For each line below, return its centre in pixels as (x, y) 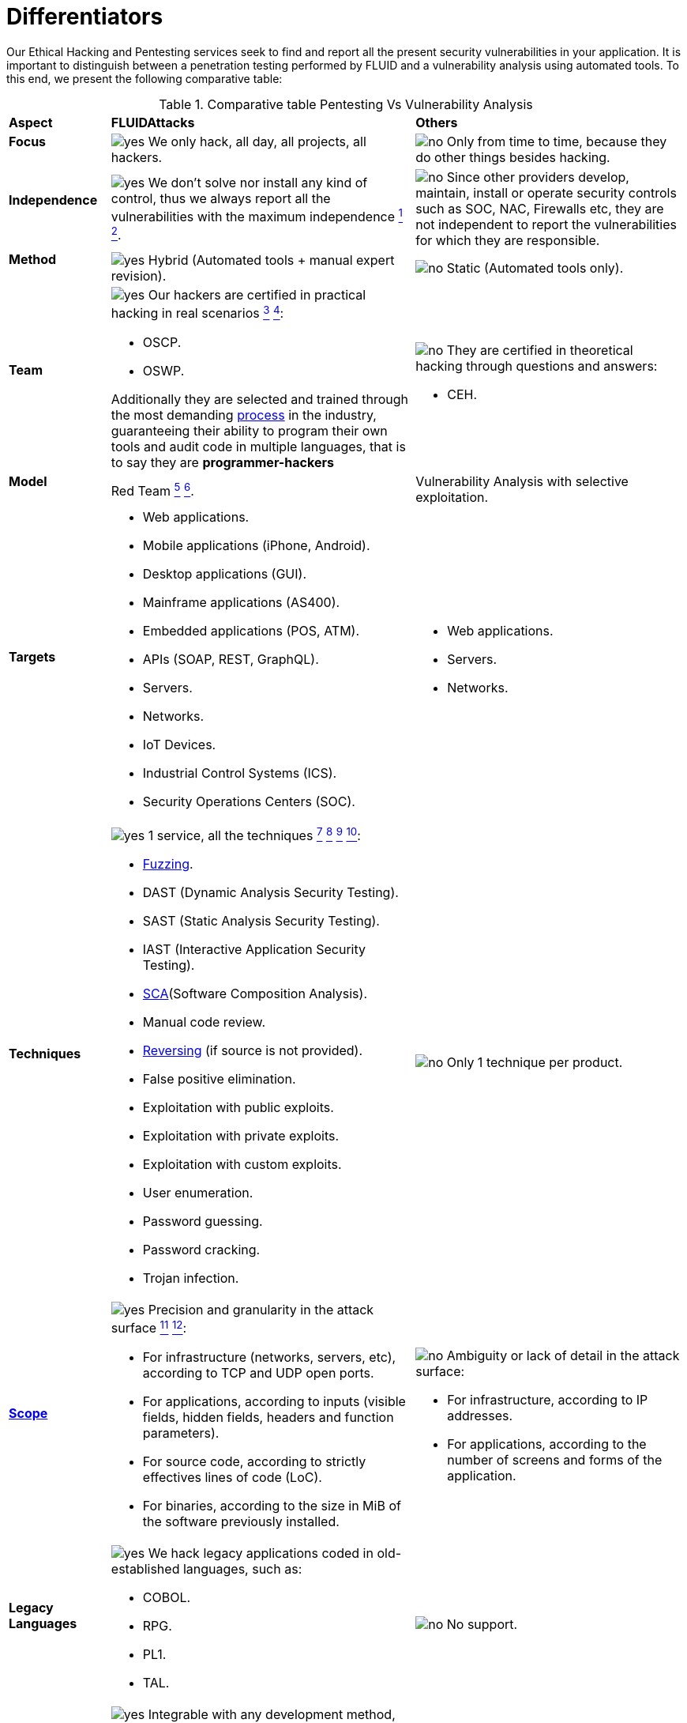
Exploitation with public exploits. (238, 1108)
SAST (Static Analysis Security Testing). (261, 921)
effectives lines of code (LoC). (232, 1477)
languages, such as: (242, 1568)
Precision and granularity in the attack (261, 1310)
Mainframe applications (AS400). (241, 602)
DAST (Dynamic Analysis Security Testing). (270, 893)
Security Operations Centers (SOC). (249, 801)
